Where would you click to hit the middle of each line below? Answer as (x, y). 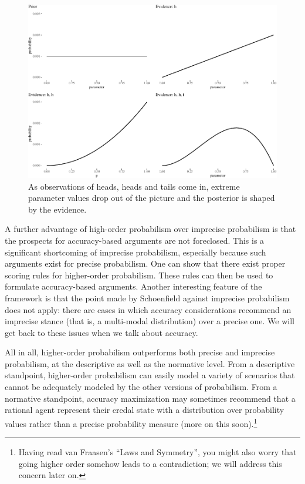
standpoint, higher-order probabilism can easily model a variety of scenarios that (150, 375)
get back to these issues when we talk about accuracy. (101, 332)
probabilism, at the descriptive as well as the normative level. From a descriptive (150, 363)
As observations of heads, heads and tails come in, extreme (134, 186)
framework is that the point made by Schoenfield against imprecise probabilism (147, 298)
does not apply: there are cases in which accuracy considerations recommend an (148, 309)
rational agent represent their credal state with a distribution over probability (145, 410)
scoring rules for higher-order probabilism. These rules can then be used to (139, 275)
